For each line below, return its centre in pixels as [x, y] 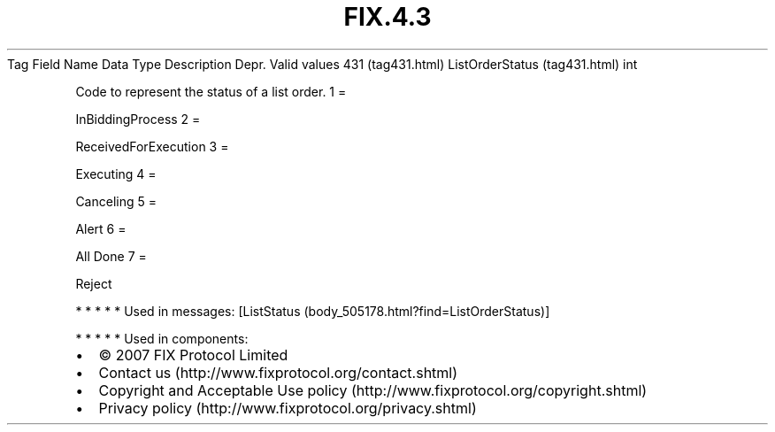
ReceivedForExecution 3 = [152, 146]
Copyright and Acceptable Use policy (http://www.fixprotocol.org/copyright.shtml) [373, 390]
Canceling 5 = [116, 201]
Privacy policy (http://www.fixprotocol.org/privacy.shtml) [288, 408]
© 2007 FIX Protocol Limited [193, 355]
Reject [94, 283]
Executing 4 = [116, 174]
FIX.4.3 [387, 17]
